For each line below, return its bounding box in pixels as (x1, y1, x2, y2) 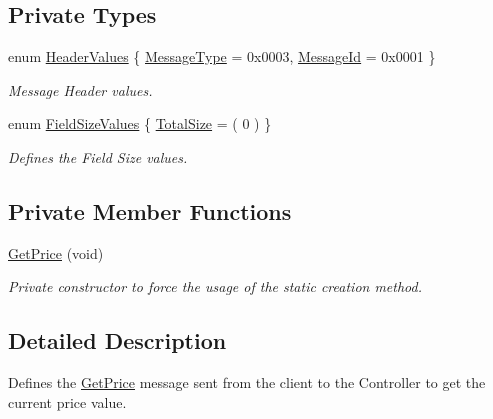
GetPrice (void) (8, 242, 104, 263)
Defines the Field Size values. (8, 146, 188, 167)
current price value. (8, 391, 127, 412)
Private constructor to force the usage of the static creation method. (8, 276, 423, 297)
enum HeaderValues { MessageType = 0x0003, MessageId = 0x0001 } (8, 46, 436, 67)
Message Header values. (8, 79, 153, 100)
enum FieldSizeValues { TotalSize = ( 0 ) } (8, 113, 272, 134)
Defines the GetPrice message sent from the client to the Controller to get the (8, 372, 486, 393)
